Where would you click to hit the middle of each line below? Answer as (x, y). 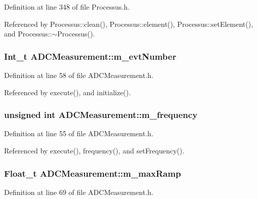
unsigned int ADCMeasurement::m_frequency (101, 115)
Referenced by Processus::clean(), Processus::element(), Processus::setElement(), (129, 24)
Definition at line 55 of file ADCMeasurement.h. (79, 133)
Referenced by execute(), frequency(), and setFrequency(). (94, 150)
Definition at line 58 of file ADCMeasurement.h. (79, 75)
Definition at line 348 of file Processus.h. (67, 7)
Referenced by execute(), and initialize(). (67, 92)
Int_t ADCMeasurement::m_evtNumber (90, 56)
